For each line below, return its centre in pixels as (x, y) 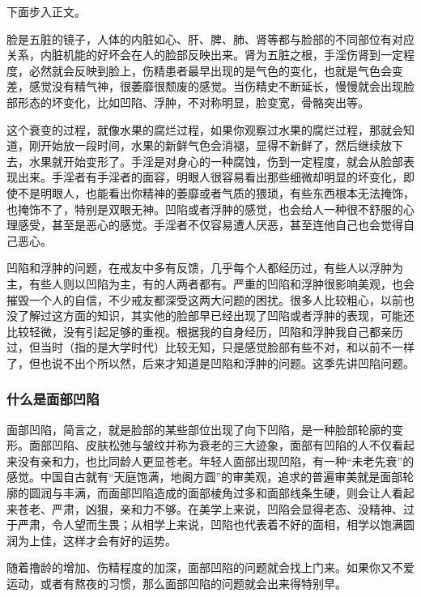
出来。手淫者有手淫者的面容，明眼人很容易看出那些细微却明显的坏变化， (210, 177)
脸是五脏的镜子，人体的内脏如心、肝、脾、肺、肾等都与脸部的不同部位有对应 (210, 38)
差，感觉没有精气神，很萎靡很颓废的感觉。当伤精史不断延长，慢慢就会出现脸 (210, 86)
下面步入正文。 (46, 11)
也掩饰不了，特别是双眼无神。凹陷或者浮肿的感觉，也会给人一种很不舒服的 (205, 209)
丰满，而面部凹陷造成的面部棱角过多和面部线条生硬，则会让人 (227, 493)
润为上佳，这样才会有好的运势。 (91, 540)
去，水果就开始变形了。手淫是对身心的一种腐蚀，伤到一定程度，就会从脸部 (205, 161)
